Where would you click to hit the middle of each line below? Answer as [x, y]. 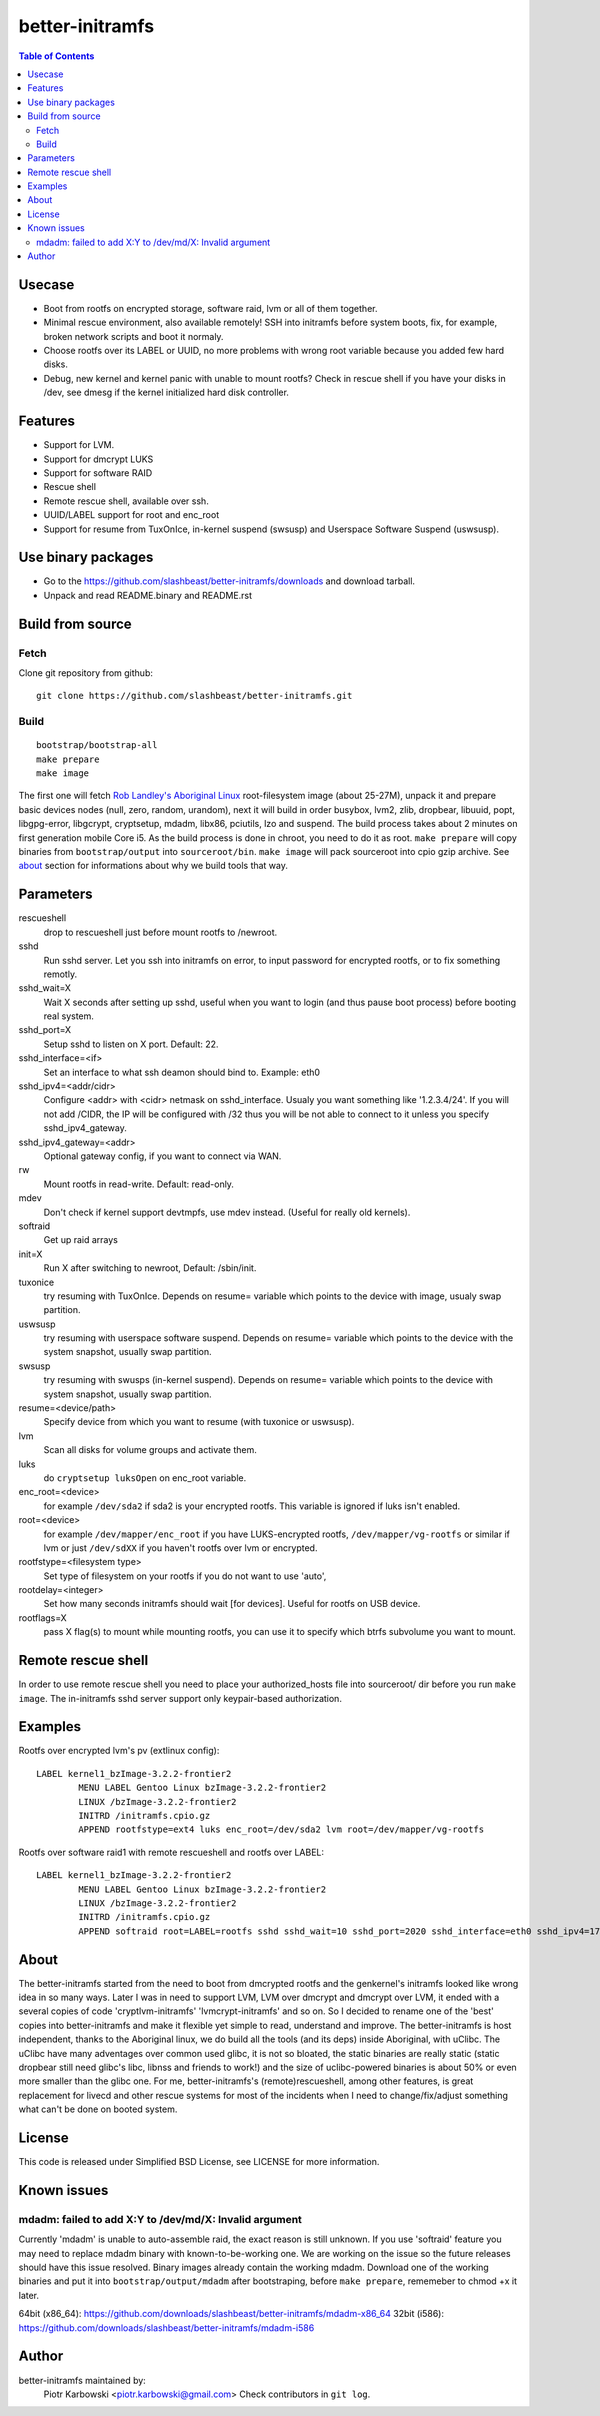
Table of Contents [56, 56]
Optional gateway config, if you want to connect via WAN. [162, 1156]
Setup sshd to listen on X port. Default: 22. [131, 1044]
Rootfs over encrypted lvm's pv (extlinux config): [119, 1751]
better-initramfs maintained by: [82, 2380]
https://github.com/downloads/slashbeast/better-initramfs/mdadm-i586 [166, 2327]
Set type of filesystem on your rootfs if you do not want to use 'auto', [185, 1576]
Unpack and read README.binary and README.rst [148, 595]
